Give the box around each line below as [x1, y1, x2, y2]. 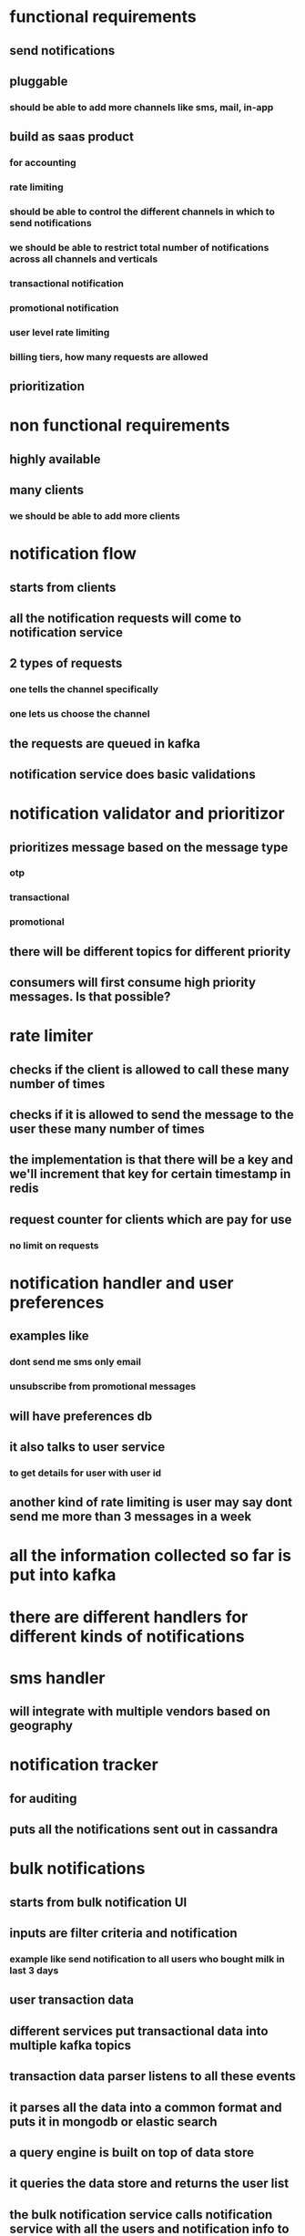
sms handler [9, 1667, 106, 1688]
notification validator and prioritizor [9, 803, 285, 824]
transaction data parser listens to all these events [9, 2068, 296, 2085]
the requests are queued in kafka [9, 736, 200, 751]
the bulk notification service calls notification [9, 2207, 273, 2222]
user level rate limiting [9, 326, 110, 338]
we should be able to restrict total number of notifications [9, 241, 269, 254]
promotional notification [9, 301, 119, 314]
